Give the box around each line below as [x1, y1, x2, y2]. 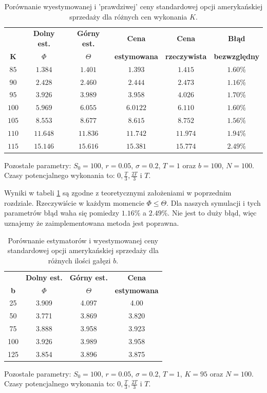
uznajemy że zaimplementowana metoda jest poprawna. [4, 218, 179, 228]
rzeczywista [165, 50, 207, 61]
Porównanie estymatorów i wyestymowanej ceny [8, 235, 159, 245]
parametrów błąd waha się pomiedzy [4, 207, 120, 218]
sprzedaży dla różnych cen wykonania [69, 11, 187, 22]
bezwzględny [214, 50, 259, 61]
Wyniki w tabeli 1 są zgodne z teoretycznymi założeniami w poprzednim [4, 187, 232, 198]
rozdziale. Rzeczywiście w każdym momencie [4, 197, 144, 208]
